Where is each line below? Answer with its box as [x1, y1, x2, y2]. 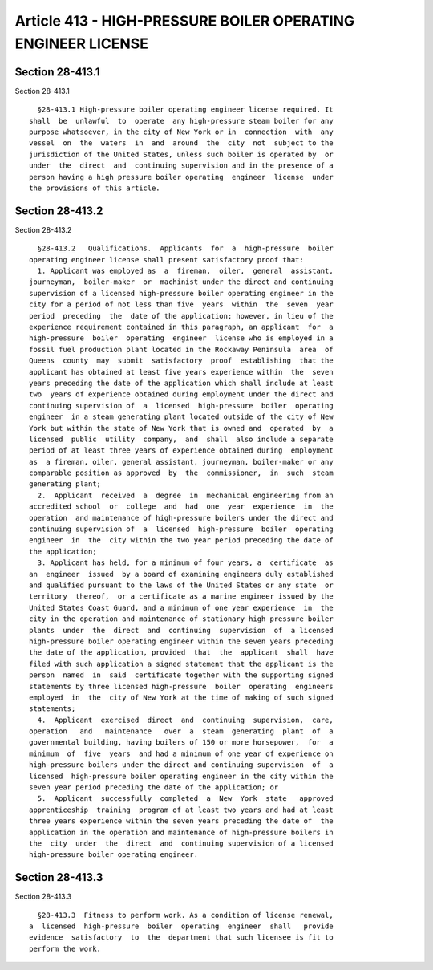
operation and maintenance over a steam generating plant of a [29, 727, 334, 736]
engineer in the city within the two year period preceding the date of [29, 536, 334, 545]
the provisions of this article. [29, 183, 160, 193]
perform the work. [29, 944, 102, 953]
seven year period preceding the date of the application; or [29, 783, 279, 792]
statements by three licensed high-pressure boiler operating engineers [29, 682, 334, 691]
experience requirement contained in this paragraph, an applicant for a [29, 323, 334, 332]
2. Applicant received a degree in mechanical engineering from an [37, 490, 334, 500]
